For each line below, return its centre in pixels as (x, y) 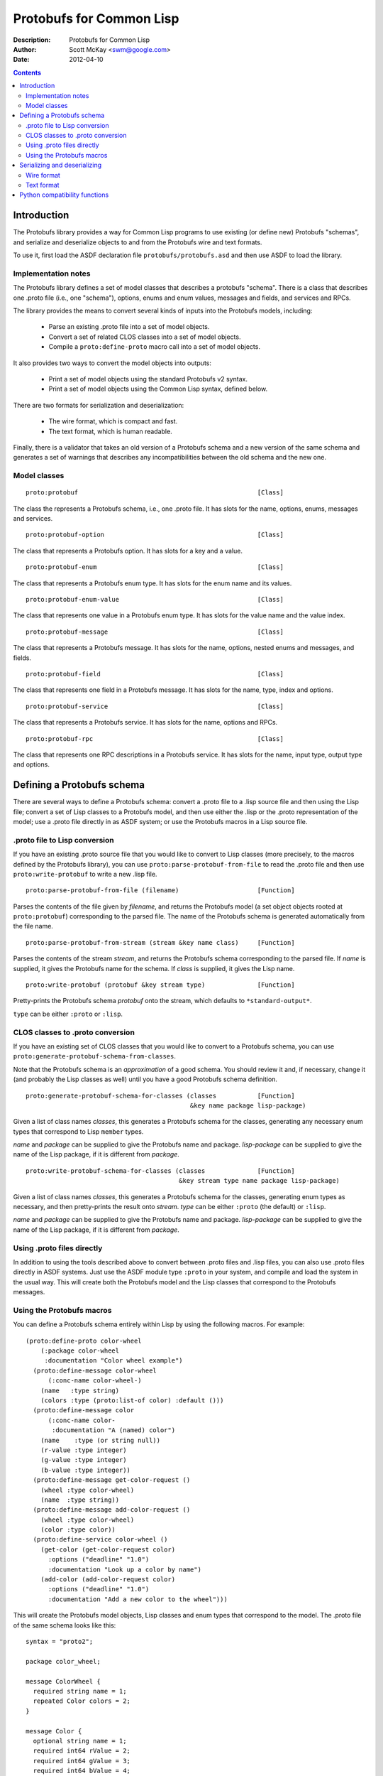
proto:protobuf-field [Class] (155, 674)
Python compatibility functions (64, 195)
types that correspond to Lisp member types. (78, 1131)
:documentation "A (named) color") (114, 1430)
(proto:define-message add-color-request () (112, 1510)
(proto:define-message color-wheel (95, 1370)
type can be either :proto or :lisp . (68, 1014)
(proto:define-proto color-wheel (84, 1341)
